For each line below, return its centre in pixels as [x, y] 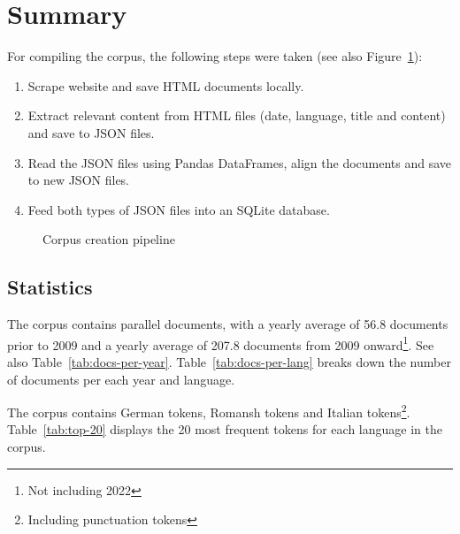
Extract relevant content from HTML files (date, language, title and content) [237, 115]
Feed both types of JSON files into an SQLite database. [179, 209]
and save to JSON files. [91, 132]
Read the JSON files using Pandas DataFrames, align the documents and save [240, 162]
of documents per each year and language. [121, 379]
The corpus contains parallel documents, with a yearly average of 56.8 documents [228, 324]
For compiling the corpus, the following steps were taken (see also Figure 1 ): [215, 56]
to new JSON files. [79, 180]
